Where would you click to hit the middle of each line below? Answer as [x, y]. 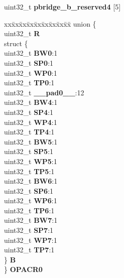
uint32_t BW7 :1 [31, 220]
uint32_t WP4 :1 [31, 122]
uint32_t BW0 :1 [31, 53]
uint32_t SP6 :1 [29, 190]
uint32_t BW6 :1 [31, 181]
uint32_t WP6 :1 [31, 200]
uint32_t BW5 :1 [31, 141]
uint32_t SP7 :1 [29, 230]
